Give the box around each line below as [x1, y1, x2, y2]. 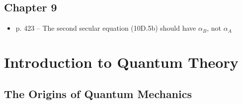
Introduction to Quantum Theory [4, 52, 239, 72]
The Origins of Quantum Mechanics [4, 86, 192, 101]
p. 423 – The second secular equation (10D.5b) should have [15, 23, 196, 33]
